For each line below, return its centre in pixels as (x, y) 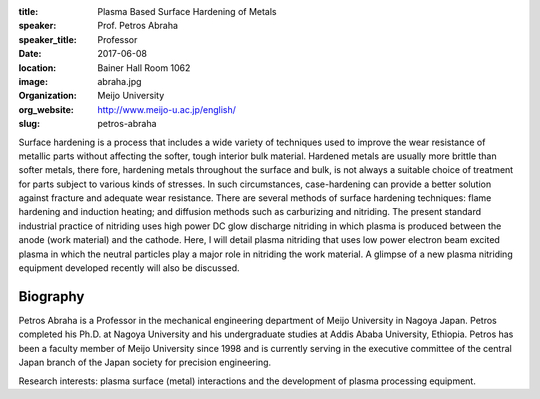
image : (33, 81)
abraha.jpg (119, 81)
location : (37, 67)
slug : (29, 124)
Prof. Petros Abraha (138, 26)
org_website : (46, 109)
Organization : (47, 96)
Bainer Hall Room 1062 (144, 67)
